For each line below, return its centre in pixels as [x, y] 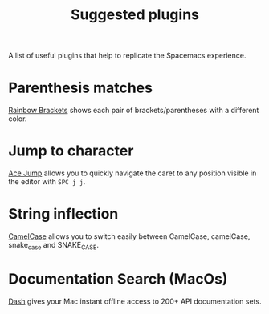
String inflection [63, 214]
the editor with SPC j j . [47, 182]
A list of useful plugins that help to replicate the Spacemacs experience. [127, 56]
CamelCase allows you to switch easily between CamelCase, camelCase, [129, 236]
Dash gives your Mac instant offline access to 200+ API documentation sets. [135, 301]
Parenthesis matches [80, 88]
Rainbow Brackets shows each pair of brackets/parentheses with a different [134, 111]
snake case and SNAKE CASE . [53, 246]
